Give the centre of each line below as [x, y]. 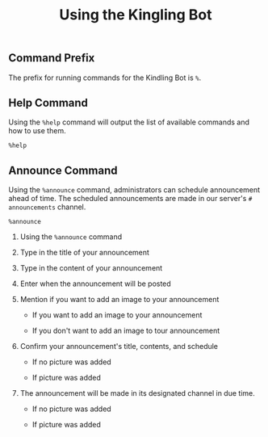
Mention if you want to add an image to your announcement [119, 300]
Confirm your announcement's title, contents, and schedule [119, 347]
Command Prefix [52, 58]
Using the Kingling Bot [136, 15]
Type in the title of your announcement [84, 253]
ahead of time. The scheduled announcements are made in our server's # [130, 199]
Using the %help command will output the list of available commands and [129, 122]
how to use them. [37, 131]
